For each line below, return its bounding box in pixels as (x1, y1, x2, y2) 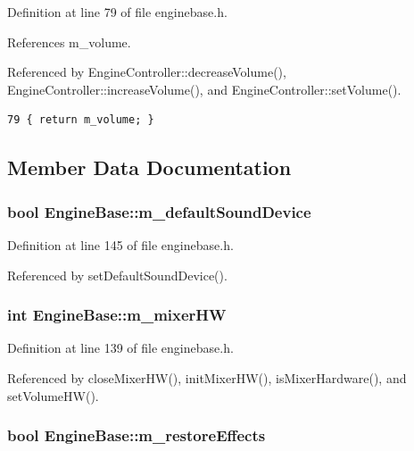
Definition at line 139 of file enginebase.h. (7, 338, 234, 357)
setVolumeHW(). (7, 386, 99, 405)
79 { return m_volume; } (7, 113, 154, 127)
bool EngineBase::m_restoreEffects (7, 424, 266, 447)
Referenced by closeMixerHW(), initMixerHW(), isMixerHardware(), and (7, 368, 407, 387)
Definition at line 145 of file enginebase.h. (7, 235, 234, 254)
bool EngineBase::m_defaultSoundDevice (7, 200, 311, 222)
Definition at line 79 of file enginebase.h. (7, 3, 228, 21)
